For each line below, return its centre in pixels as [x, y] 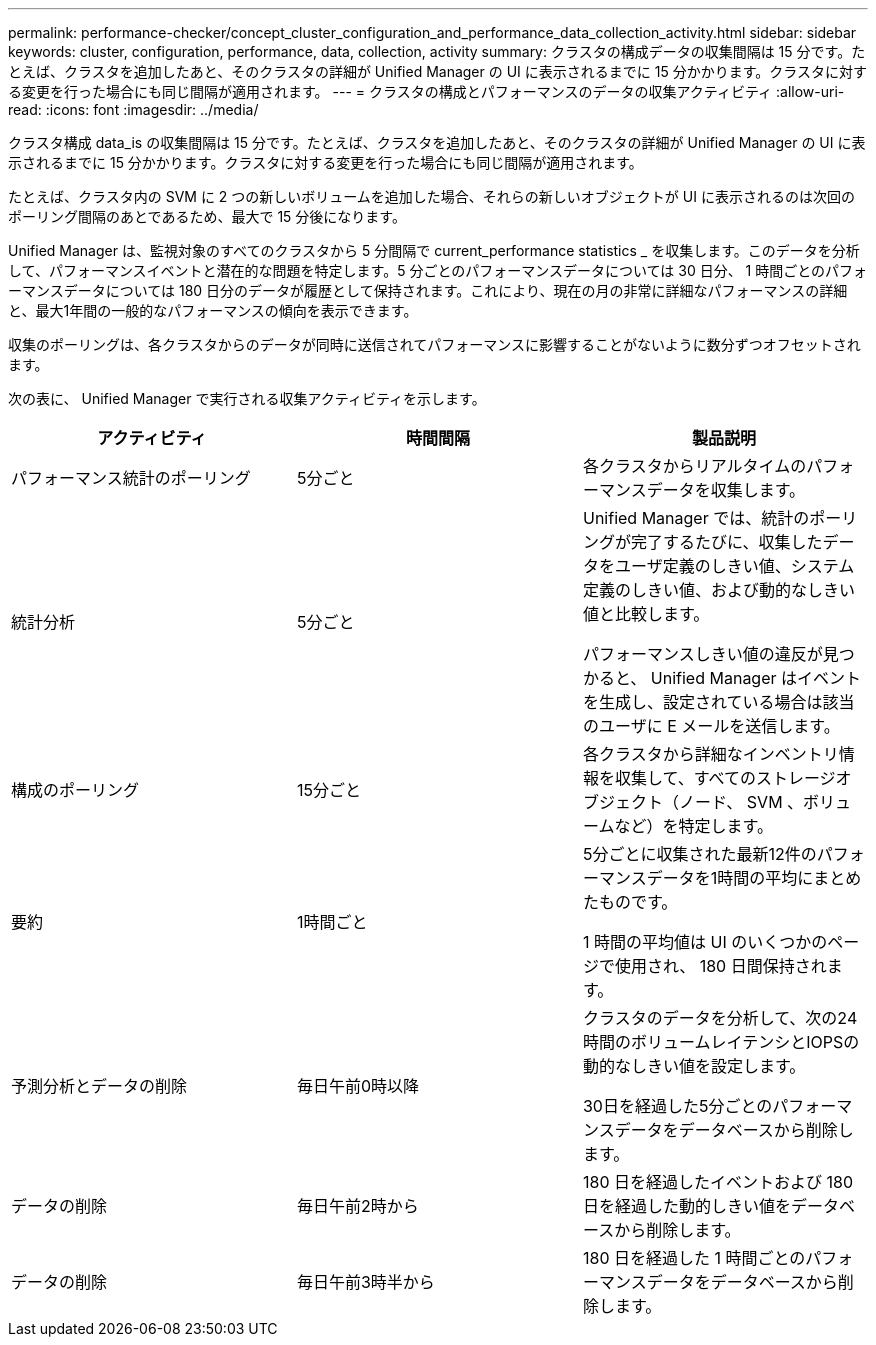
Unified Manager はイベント [756, 678]
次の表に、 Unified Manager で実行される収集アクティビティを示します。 [247, 398]
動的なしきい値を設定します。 [694, 1066]
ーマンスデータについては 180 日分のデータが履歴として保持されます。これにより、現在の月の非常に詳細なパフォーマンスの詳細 [428, 290]
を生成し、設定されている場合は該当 [718, 702]
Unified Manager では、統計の [696, 518]
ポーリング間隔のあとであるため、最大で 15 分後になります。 [207, 216]
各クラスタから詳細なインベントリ [710, 754]
